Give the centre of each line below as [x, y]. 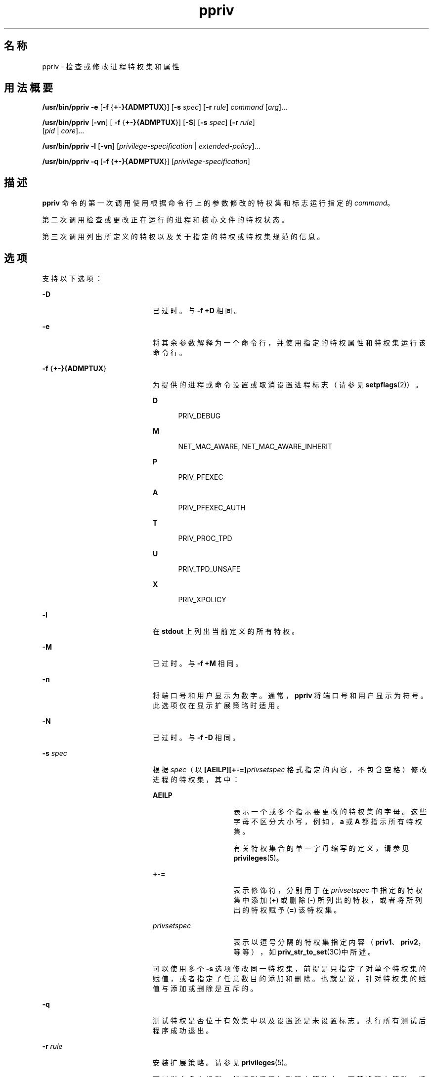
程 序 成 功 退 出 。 [183, 1031]
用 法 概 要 [28, 88]
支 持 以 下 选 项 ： [72, 279]
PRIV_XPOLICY [202, 600]
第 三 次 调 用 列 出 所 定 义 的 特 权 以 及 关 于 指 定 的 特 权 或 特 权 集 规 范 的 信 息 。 [183, 237]
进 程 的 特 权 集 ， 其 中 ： [196, 780]
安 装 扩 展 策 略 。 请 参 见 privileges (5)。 [222, 1063]
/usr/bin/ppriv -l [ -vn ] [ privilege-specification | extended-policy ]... [151, 146]
